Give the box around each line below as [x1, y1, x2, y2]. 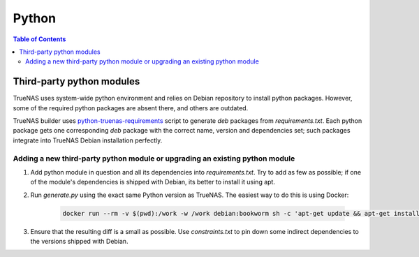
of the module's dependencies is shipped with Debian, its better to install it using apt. [30, 178, 276, 186]
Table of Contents [13, 35, 66, 43]
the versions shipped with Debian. [30, 237, 128, 246]
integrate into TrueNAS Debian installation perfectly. [13, 136, 163, 145]
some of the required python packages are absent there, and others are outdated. [13, 103, 249, 112]
